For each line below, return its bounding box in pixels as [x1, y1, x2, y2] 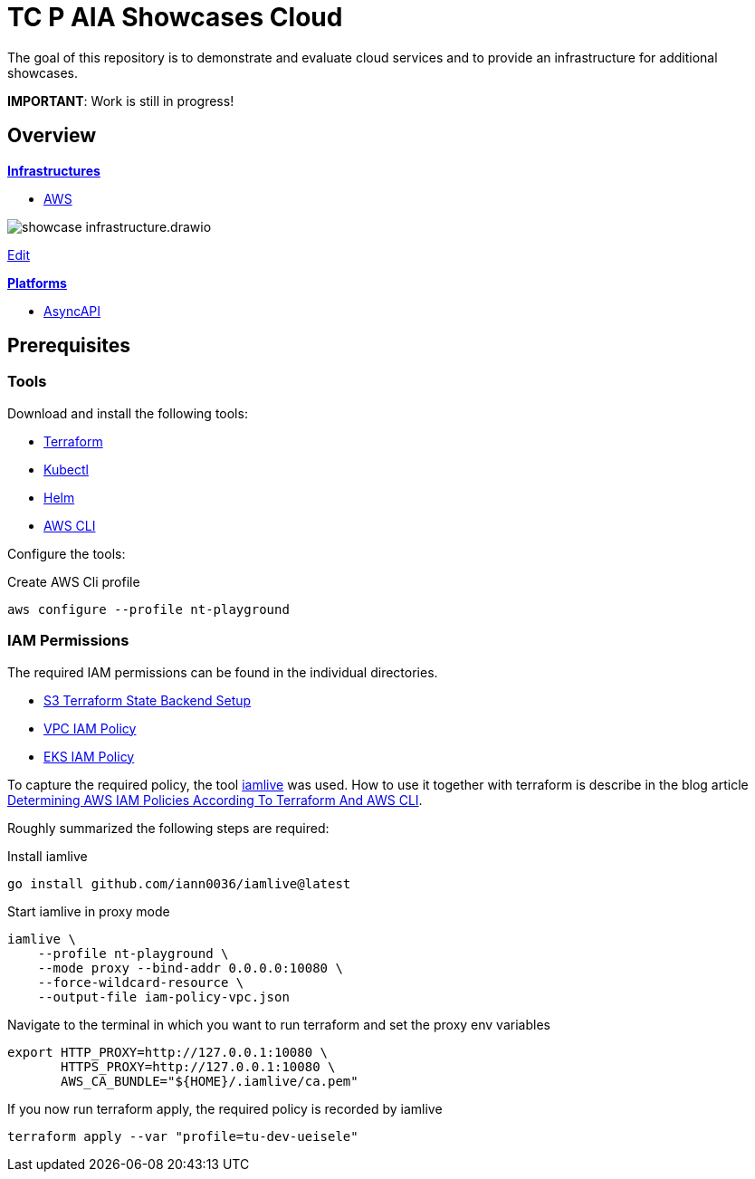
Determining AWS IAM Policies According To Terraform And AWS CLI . [7, 791, 423, 808]
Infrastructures [7, 162, 100, 178]
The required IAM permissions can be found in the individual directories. [7, 664, 438, 680]
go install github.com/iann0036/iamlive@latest [7, 876, 351, 891]
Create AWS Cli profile [7, 573, 140, 589]
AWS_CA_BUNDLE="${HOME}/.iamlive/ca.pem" [61, 1073, 358, 1088]
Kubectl [43, 461, 89, 477]
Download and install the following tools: [7, 405, 248, 421]
